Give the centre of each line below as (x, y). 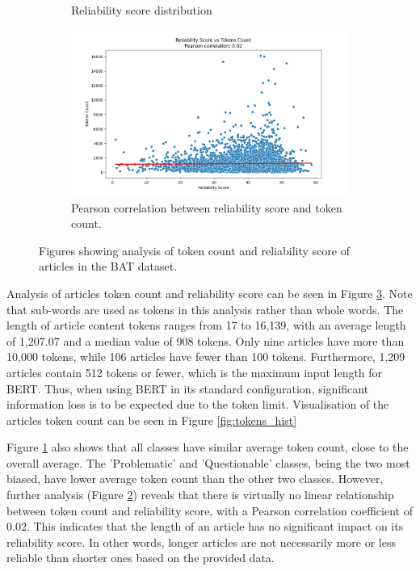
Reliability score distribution (142, 10)
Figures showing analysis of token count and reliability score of (194, 250)
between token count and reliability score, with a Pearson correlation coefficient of (210, 510)
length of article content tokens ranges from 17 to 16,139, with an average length (206, 325)
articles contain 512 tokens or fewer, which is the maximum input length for (195, 372)
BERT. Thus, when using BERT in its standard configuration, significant (188, 388)
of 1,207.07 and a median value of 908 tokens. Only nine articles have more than (206, 340)
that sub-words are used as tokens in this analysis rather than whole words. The (205, 309)
